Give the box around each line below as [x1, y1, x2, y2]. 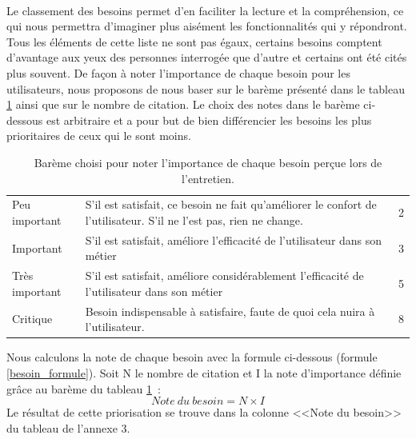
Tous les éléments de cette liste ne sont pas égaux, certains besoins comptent [6, 33, 382, 50]
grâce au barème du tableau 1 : [6, 380, 161, 397]
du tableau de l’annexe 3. [6, 419, 130, 436]
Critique [12, 310, 53, 327]
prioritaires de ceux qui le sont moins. [6, 127, 191, 144]
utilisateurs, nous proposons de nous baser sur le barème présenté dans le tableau [6, 80, 405, 97]
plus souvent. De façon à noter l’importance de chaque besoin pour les [6, 64, 350, 81]
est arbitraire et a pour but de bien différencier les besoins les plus [46, 111, 372, 128]
